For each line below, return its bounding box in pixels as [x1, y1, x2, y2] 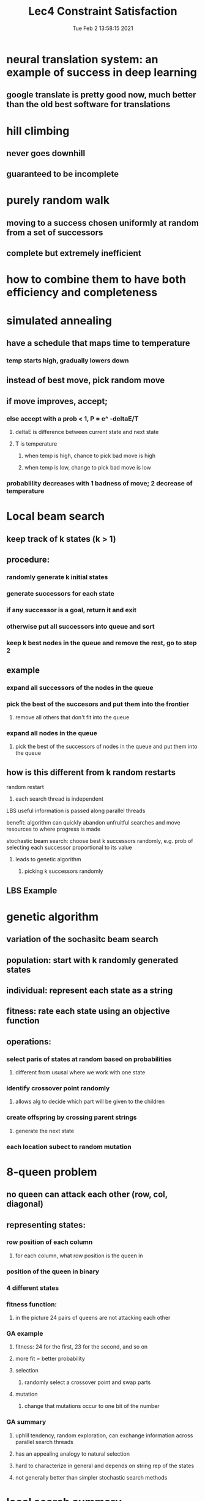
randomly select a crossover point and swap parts [24, 1379, 151, 1386]
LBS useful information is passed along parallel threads [6, 807, 146, 815]
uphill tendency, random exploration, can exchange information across [15, 1431, 193, 1439]
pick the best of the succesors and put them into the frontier [6, 700, 190, 708]
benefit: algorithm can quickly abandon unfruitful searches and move [6, 819, 181, 826]
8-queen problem [6, 1165, 97, 1179]
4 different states [6, 1284, 59, 1292]
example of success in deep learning [6, 66, 197, 79]
